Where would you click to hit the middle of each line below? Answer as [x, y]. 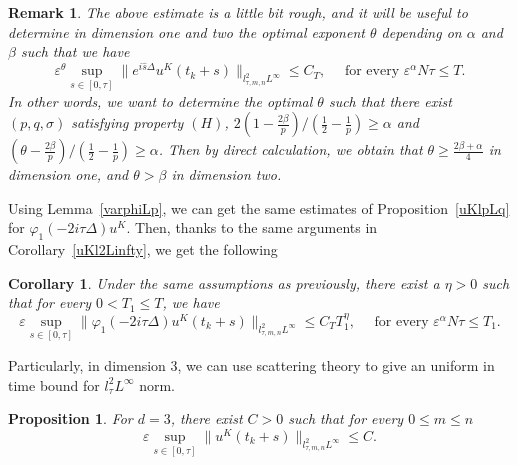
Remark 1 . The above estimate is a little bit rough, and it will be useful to [238, 12]
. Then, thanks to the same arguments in [252, 227]
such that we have [75, 51]
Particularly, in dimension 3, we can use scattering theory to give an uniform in [251, 365]
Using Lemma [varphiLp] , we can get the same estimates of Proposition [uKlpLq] [259, 207]
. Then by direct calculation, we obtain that [290, 149]
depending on [421, 31]
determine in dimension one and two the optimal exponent [186, 31]
